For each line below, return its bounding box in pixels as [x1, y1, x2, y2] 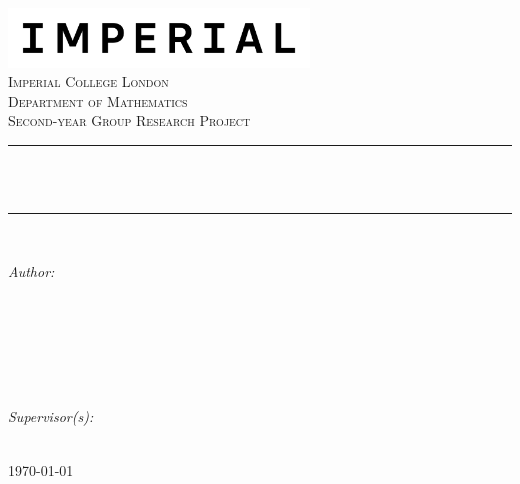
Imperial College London [8, 71, 169, 92]
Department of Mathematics [8, 90, 188, 111]
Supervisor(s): [8, 406, 94, 427]
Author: [8, 260, 55, 281]
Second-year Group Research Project [8, 110, 251, 131]
